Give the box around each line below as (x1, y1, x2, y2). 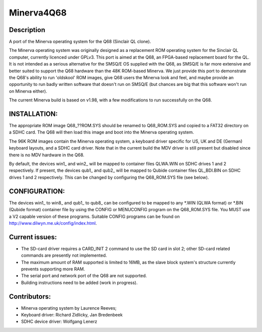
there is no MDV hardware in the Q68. (9, 152, 84, 158)
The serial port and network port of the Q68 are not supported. (21, 273, 147, 279)
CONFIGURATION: (9, 187, 65, 195)
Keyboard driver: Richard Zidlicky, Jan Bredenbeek (21, 312, 123, 318)
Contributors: (9, 292, 51, 300)
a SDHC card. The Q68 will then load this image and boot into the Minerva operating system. (9, 129, 194, 135)
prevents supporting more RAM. (21, 266, 85, 272)
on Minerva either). (9, 88, 48, 94)
